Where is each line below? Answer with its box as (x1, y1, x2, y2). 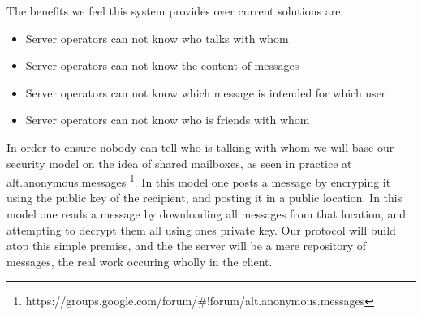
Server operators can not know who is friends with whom (25, 111, 310, 128)
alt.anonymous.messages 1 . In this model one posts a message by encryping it (6, 171, 391, 190)
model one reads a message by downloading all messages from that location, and (6, 205, 407, 222)
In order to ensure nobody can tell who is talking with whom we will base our (6, 138, 394, 155)
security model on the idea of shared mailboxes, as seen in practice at (6, 154, 352, 171)
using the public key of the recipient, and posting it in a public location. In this (6, 189, 403, 206)
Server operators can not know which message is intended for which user (25, 84, 386, 101)
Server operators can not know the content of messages (25, 57, 299, 74)
